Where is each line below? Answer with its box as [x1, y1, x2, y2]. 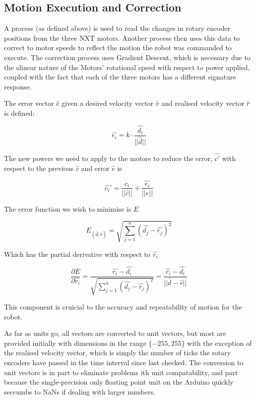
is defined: [4, 107, 35, 118]
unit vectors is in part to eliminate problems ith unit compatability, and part [4, 367, 238, 377]
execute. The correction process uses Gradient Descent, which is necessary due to [4, 52, 251, 62]
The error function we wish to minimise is [4, 203, 131, 214]
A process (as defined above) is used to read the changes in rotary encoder [4, 23, 231, 33]
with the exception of [187, 337, 252, 348]
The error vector [4, 98, 54, 108]
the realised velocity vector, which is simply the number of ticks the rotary [4, 347, 231, 358]
